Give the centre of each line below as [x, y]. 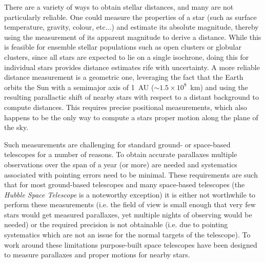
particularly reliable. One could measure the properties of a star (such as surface [130, 17]
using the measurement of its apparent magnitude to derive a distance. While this [133, 37]
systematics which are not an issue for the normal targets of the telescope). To [127, 235]
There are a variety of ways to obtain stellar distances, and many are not [119, 7]
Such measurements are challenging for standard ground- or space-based [117, 144]
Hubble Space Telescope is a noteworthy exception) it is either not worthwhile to [130, 194]
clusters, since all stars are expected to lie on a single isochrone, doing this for [127, 57]
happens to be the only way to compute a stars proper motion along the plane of [131, 117]
